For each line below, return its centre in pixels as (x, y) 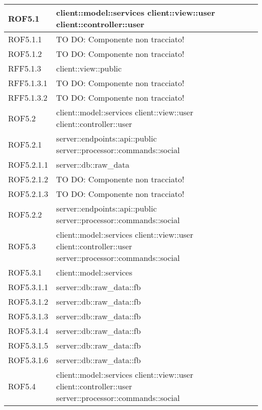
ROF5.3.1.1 (28, 287)
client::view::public (89, 68)
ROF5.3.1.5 (28, 345)
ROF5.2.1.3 (28, 194)
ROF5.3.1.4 (28, 331)
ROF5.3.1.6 (28, 360)
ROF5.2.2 (25, 214)
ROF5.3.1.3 (28, 316)
